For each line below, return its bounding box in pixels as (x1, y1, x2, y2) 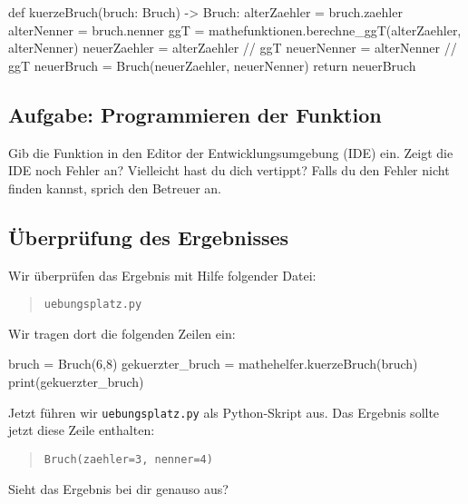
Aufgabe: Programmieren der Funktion (8, 100, 382, 128)
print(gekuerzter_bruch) (8, 372, 144, 390)
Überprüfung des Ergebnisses (8, 222, 289, 251)
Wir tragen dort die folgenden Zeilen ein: (8, 323, 236, 342)
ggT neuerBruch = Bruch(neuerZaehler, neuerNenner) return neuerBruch (8, 55, 416, 74)
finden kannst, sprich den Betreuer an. (8, 178, 221, 197)
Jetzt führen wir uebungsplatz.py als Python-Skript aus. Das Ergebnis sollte (8, 402, 440, 421)
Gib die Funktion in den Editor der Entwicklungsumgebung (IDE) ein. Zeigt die (8, 143, 453, 162)
